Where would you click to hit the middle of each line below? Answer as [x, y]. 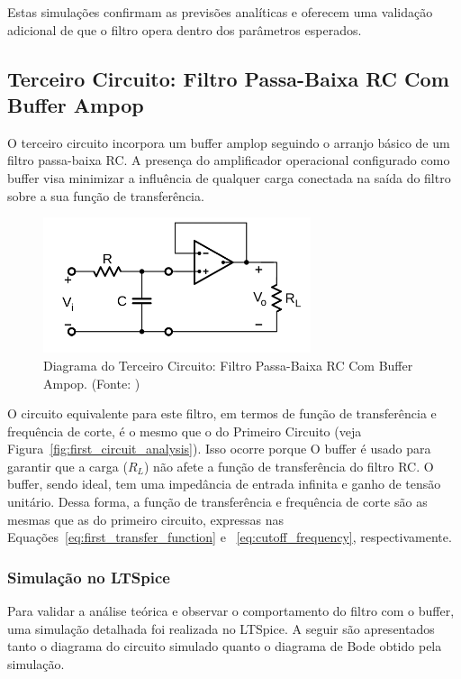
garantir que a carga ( [68, 466]
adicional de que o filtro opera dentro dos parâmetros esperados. [185, 29]
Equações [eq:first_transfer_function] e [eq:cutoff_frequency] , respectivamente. [230, 537]
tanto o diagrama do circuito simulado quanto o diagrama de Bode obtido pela [225, 646]
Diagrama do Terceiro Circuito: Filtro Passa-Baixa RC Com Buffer [228, 365]
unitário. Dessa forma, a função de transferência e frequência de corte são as [217, 502]
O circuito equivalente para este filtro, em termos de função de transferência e [222, 413]
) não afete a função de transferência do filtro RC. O [289, 466]
